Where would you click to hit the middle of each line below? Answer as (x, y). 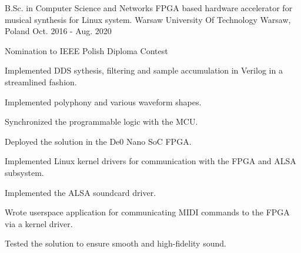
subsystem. (24, 172)
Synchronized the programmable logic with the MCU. (101, 121)
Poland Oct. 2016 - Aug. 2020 (58, 31)
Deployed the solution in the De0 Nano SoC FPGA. (98, 141)
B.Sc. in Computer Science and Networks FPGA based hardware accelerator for (149, 8)
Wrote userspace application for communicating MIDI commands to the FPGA (147, 212)
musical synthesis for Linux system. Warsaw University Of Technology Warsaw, (148, 19)
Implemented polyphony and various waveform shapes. (103, 101)
